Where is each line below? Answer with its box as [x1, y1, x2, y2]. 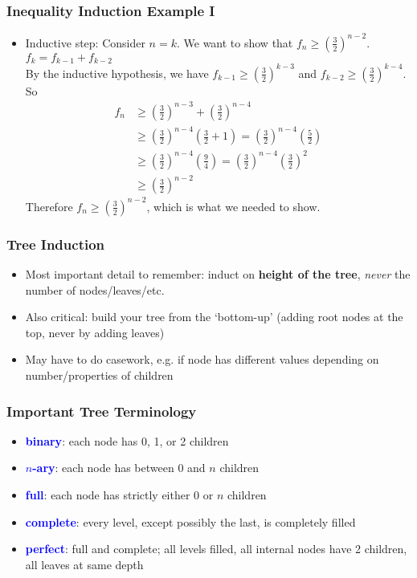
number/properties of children [25, 367, 174, 384]
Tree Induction [6, 234, 105, 254]
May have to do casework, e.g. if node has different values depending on [25, 351, 379, 368]
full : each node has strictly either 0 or [25, 486, 214, 503]
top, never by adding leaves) [25, 324, 165, 340]
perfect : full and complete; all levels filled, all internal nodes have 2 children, [25, 540, 407, 557]
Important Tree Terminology [6, 401, 197, 421]
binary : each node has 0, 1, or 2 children [25, 432, 229, 449]
